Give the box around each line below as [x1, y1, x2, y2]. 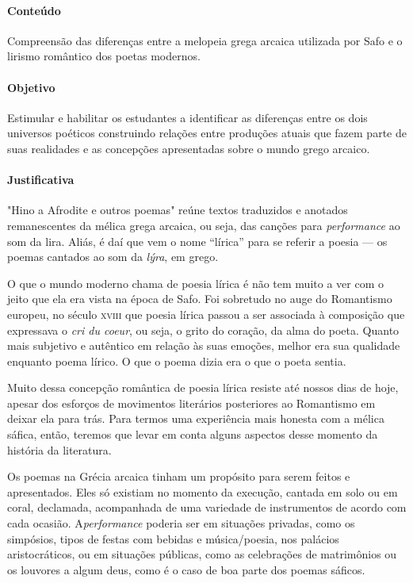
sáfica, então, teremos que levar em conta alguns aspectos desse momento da [7, 426, 378, 443]
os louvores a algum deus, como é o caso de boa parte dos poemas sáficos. [7, 561, 365, 577]
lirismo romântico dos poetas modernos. [7, 48, 201, 64]
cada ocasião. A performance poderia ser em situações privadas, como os [7, 515, 355, 531]
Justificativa [7, 171, 75, 188]
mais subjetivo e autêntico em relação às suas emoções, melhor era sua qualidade [7, 337, 400, 354]
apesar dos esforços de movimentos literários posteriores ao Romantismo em [7, 394, 376, 411]
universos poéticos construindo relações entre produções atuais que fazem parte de [7, 125, 407, 141]
